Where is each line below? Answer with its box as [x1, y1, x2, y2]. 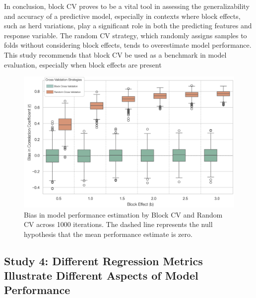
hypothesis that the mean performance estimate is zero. [24, 228, 192, 239]
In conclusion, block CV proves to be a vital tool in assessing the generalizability [4, 1, 250, 11]
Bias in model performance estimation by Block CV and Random [24, 209, 223, 220]
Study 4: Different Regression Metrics [4, 253, 203, 268]
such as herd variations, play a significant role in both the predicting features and [4, 20, 252, 31]
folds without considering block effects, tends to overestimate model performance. [4, 40, 252, 50]
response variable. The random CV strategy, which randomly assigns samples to [4, 30, 247, 40]
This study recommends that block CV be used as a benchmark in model [4, 49, 227, 60]
